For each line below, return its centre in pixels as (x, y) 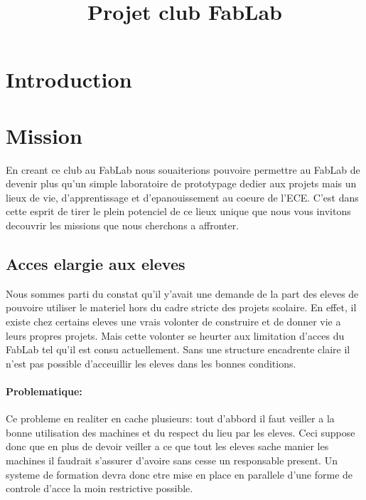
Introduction (69, 79)
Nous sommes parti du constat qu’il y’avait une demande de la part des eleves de (182, 293)
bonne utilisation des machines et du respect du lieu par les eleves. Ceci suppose (181, 432)
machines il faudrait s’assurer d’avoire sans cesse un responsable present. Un (172, 460)
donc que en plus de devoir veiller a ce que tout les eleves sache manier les (167, 446)
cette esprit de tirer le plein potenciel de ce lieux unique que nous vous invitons (178, 211)
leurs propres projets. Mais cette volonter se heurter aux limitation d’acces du (175, 335)
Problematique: (44, 391)
